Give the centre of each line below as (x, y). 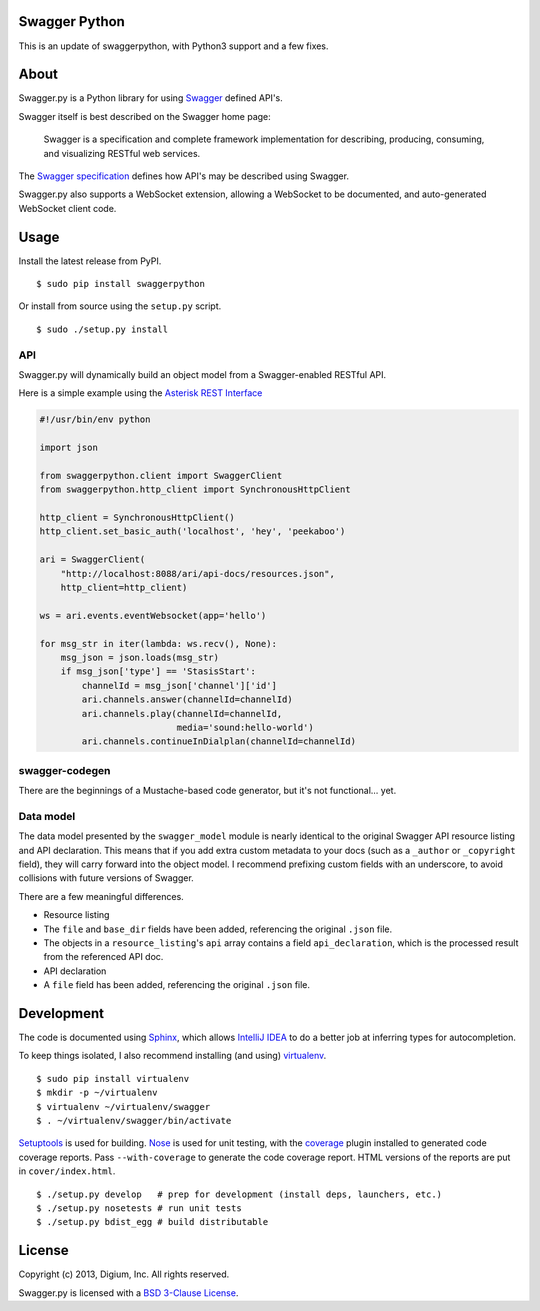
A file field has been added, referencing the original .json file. (176, 985)
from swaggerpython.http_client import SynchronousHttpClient (195, 489)
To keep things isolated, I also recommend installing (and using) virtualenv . (172, 1056)
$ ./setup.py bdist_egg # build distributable (152, 1222)
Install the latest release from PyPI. (90, 261)
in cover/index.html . (67, 1171)
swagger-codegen (64, 770)
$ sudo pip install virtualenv (113, 1078)
